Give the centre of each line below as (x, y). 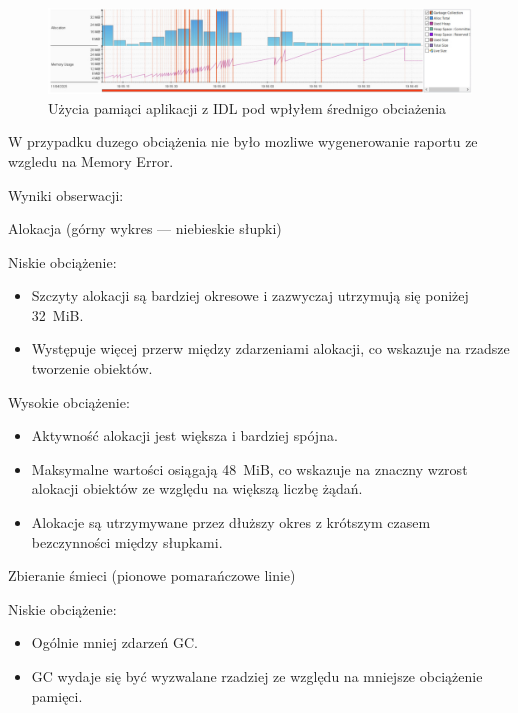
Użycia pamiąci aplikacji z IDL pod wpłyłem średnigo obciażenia (247, 107)
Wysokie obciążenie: (69, 401)
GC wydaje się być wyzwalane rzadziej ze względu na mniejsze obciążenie (257, 676)
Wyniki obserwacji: (66, 194)
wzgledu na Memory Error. (91, 160)
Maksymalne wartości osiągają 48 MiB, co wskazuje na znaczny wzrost (249, 468)
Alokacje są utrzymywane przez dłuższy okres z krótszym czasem (231, 522)
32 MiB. (57, 314)
